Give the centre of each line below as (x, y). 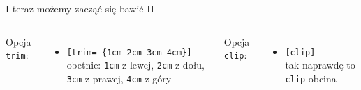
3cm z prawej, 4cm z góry (119, 78)
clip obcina (311, 78)
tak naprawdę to (320, 65)
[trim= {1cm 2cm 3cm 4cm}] (129, 52)
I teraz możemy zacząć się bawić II (80, 8)
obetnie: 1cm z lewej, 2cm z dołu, (136, 65)
